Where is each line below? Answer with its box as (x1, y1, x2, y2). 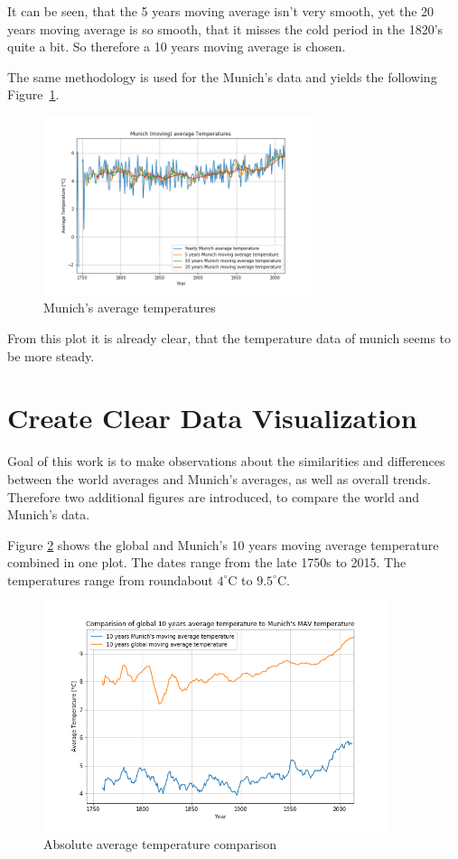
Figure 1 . (7, 85, 60, 104)
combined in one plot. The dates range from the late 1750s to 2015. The (7, 553, 407, 572)
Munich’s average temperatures (43, 298, 216, 317)
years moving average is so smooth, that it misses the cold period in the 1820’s (7, 19, 444, 38)
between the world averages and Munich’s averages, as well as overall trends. (7, 469, 431, 488)
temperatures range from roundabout (7, 570, 213, 589)
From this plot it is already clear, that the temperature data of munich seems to (7, 329, 452, 348)
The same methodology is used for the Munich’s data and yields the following (7, 67, 437, 86)
